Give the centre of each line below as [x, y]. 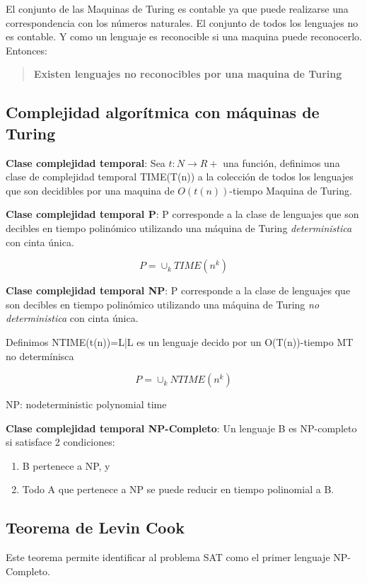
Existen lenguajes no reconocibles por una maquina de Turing [188, 74]
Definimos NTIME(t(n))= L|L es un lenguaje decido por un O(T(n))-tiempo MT [180, 341]
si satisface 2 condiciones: [60, 442]
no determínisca [40, 356]
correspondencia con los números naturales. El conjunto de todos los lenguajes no [182, 22]
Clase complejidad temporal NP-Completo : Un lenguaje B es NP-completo [181, 428]
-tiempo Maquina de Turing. [291, 190]
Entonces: [27, 50]
